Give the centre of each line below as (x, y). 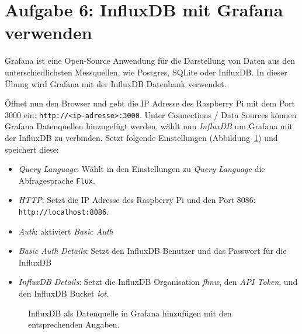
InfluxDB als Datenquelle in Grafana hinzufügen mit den (130, 313)
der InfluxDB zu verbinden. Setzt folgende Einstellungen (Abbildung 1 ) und (141, 137)
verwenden (48, 32)
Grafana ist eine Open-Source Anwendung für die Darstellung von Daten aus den (150, 61)
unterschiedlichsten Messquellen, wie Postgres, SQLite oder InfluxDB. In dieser (146, 72)
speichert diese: (32, 149)
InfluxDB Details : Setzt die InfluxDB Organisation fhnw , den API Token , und (158, 282)
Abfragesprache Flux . (57, 180)
